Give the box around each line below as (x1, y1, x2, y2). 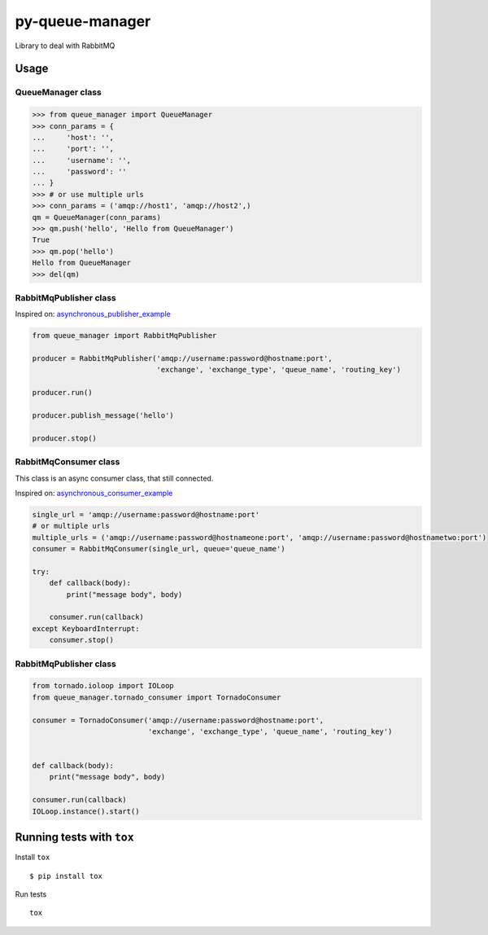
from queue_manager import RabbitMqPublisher (32, 331, 217, 340)
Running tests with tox (15, 831, 134, 845)
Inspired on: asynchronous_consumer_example (15, 488, 173, 498)
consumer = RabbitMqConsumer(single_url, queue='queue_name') (32, 544, 285, 554)
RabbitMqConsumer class (15, 456, 120, 467)
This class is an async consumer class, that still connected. (15, 473, 214, 483)
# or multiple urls (32, 521, 110, 531)
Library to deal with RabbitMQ (15, 41, 115, 50)
